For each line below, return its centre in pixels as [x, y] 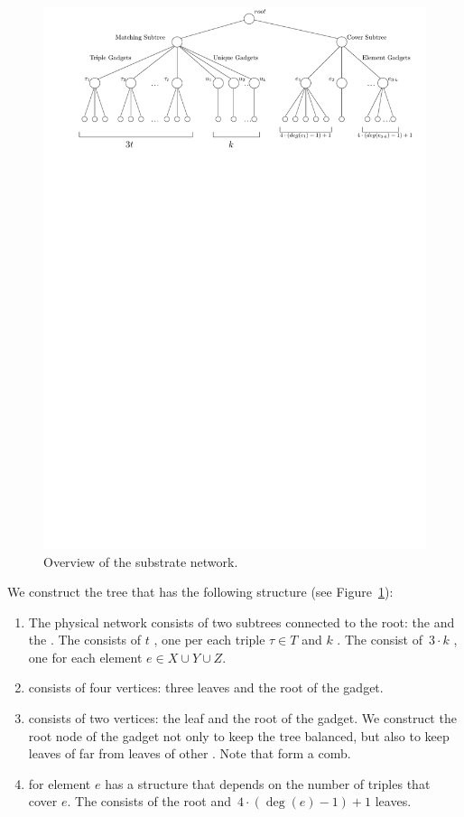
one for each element [85, 657]
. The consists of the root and [149, 801]
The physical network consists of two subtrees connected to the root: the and [241, 622]
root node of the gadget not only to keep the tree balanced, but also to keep [239, 735]
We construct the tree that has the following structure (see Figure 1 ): [200, 592]
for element [60, 783]
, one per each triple [209, 640]
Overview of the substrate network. [141, 561]
